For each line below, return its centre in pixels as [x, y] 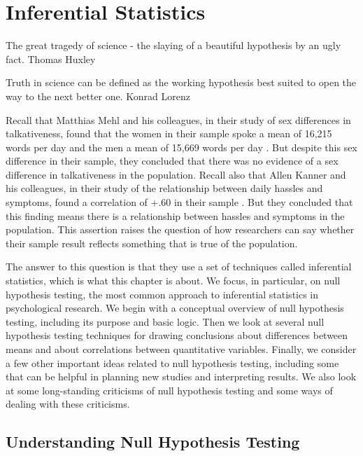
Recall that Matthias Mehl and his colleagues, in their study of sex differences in [178, 119]
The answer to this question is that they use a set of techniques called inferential [179, 267]
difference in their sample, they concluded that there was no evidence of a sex [172, 161]
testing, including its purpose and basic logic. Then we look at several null [165, 321]
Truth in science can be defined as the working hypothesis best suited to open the [181, 82]
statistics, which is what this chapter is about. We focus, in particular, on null [173, 281]
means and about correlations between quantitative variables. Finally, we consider [181, 349]
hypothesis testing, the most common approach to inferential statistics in [162, 294]
